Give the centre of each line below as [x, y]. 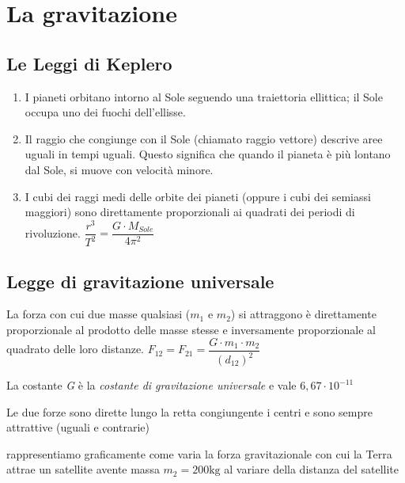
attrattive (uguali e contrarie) [78, 427]
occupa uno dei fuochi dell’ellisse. [105, 112]
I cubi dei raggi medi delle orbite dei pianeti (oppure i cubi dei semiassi [198, 196]
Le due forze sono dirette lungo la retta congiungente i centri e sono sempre [189, 411]
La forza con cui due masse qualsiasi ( [98, 314]
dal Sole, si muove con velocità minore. [119, 169]
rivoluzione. [53, 232]
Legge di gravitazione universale [140, 281]
